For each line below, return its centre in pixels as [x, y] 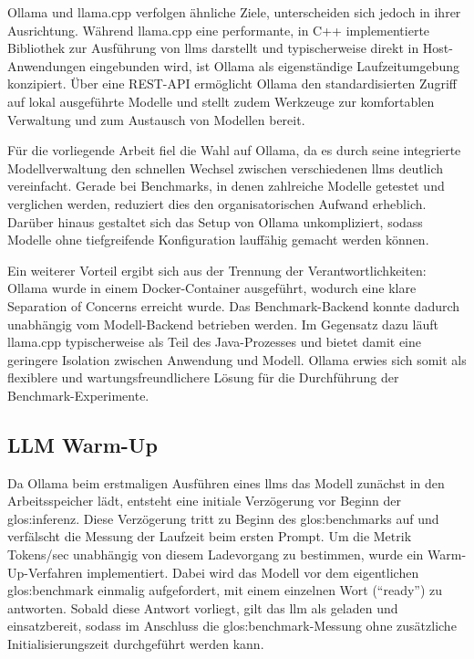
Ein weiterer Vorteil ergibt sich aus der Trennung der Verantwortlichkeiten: [217, 270]
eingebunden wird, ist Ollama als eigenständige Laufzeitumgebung [274, 65]
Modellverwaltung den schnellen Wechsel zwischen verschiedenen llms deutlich [226, 167]
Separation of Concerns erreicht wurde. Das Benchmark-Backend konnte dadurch [234, 305]
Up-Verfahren [45, 572]
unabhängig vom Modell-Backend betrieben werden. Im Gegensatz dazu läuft [223, 324]
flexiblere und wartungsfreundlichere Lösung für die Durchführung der [203, 377]
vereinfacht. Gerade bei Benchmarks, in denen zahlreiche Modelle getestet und [226, 186]
